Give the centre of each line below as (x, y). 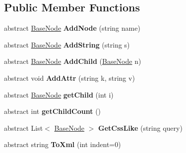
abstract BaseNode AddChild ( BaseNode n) (73, 61)
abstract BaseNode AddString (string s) (67, 44)
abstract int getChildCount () (53, 111)
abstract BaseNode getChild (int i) (59, 94)
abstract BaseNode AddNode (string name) (72, 28)
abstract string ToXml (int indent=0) (62, 144)
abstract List (24, 127)
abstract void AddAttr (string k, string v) (69, 77)
